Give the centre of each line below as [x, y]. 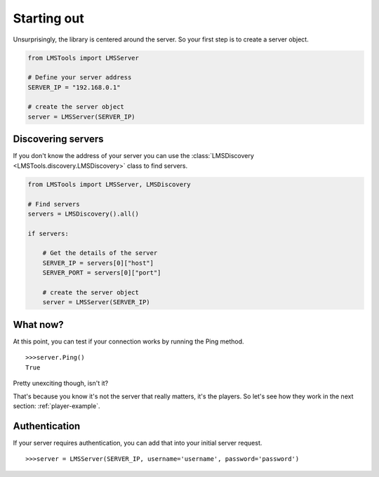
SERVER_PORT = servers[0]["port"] [102, 273]
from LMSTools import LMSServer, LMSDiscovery [109, 184]
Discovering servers [59, 139]
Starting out [48, 18]
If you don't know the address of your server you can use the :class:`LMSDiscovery [133, 156]
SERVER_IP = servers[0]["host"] [98, 263]
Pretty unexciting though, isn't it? [61, 384]
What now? [38, 324]
